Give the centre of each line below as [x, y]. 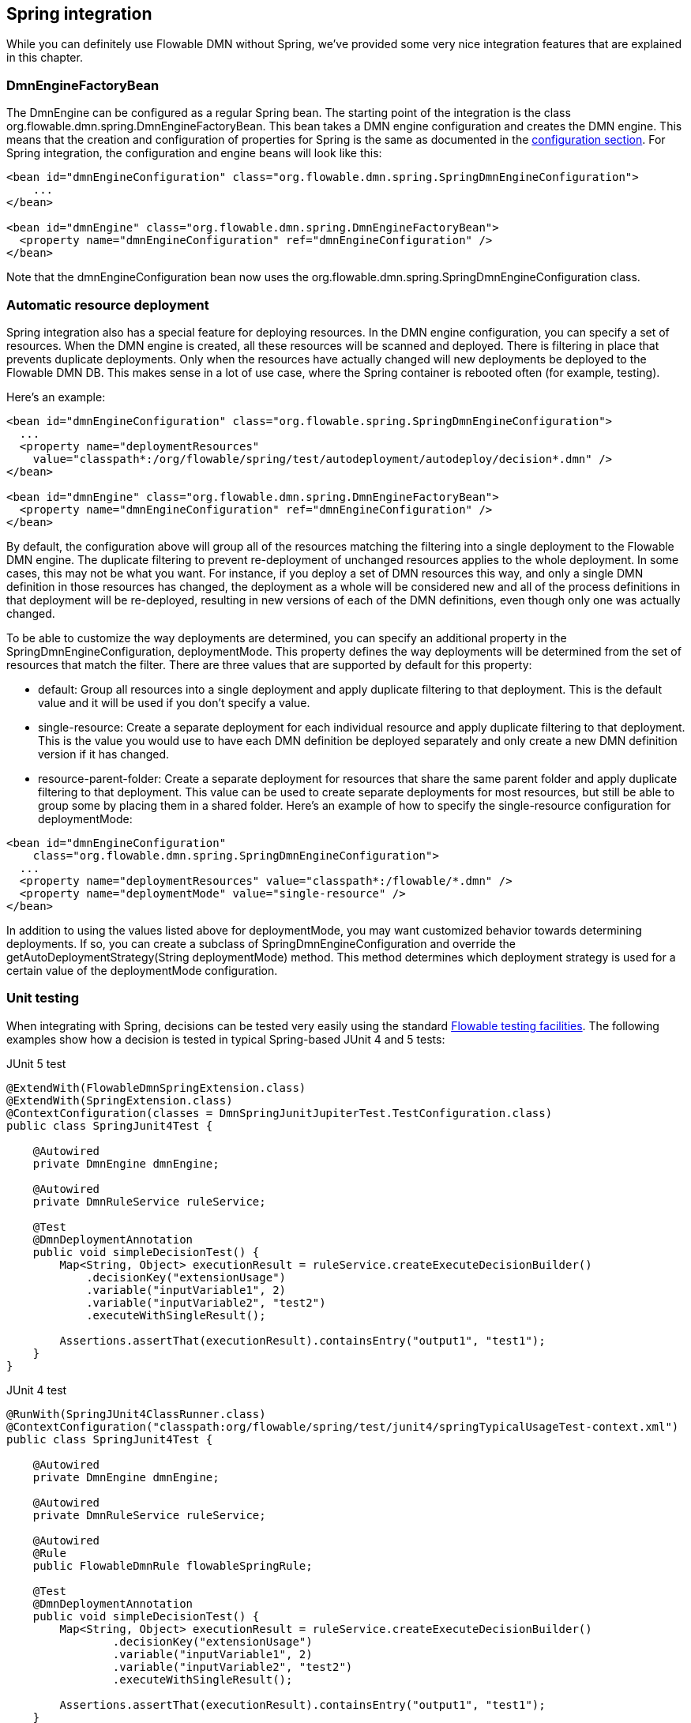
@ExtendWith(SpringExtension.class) [120, 1100]
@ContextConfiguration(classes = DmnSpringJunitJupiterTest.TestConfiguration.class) [280, 1113]
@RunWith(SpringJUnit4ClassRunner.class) [136, 1414]
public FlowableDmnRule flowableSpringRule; [173, 1565]
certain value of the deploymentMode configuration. [142, 970]
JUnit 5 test [36, 1063]
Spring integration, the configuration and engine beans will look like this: [194, 153]
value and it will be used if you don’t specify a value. [174, 702]
